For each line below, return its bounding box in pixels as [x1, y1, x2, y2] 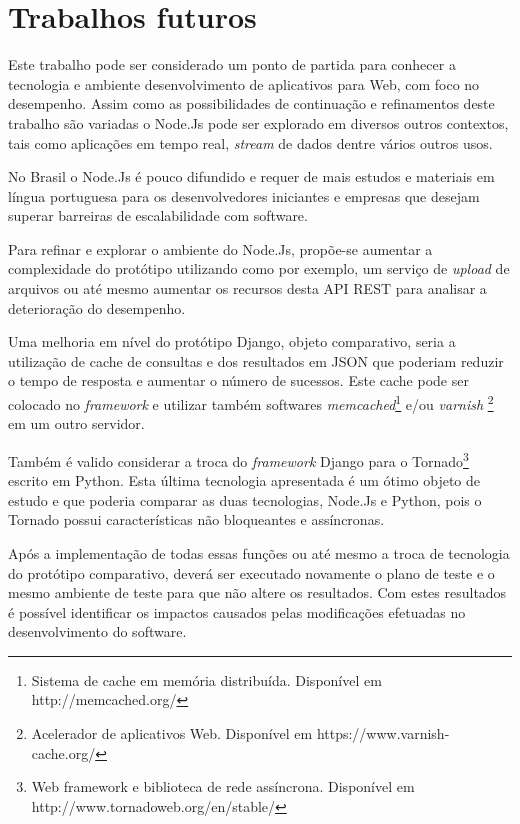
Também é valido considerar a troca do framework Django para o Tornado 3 [8, 447, 469, 471]
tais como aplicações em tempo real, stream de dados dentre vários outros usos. [8, 132, 493, 153]
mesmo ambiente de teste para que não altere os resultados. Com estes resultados [8, 582, 507, 603]
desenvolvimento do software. [8, 621, 187, 642]
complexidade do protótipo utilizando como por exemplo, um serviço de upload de [8, 258, 510, 279]
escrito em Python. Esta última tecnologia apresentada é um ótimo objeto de [8, 470, 481, 491]
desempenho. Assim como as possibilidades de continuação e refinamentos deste [8, 93, 495, 114]
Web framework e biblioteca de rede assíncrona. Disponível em [31, 776, 415, 797]
